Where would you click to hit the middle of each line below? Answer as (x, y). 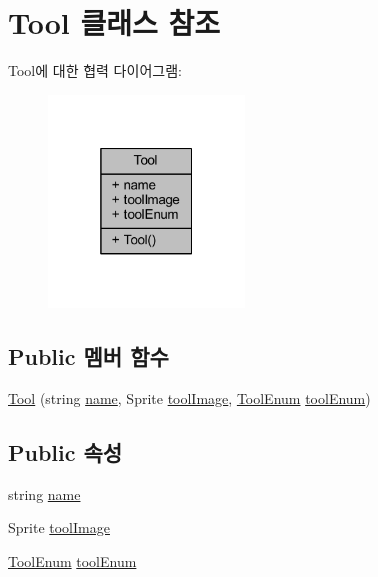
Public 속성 (65, 451)
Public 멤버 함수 (88, 355)
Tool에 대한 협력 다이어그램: (95, 70)
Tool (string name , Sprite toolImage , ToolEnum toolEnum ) (189, 397)
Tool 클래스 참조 (114, 22)
